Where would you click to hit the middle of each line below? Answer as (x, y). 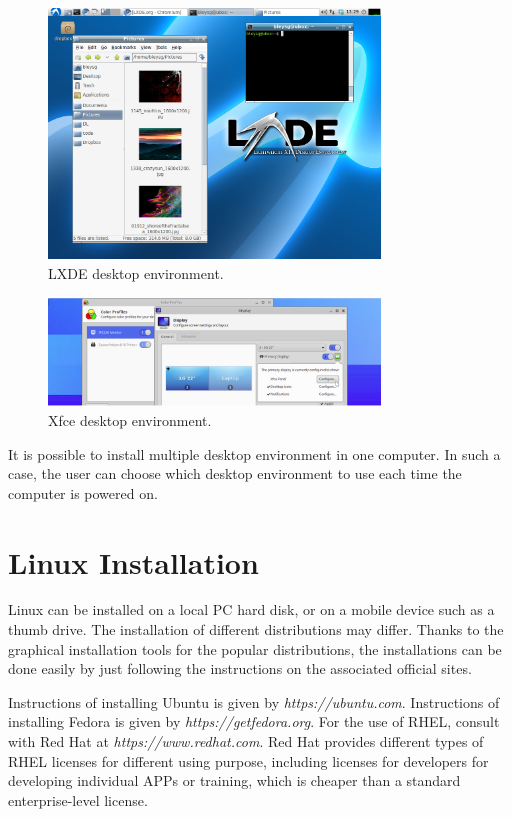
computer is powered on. (83, 492)
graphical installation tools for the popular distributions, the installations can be (255, 648)
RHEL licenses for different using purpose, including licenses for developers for (248, 760)
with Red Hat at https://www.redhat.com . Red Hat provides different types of (246, 741)
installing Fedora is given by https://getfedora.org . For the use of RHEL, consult (254, 721)
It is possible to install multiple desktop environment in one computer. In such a (254, 453)
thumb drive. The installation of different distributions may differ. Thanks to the (256, 629)
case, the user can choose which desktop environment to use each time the (235, 473)
